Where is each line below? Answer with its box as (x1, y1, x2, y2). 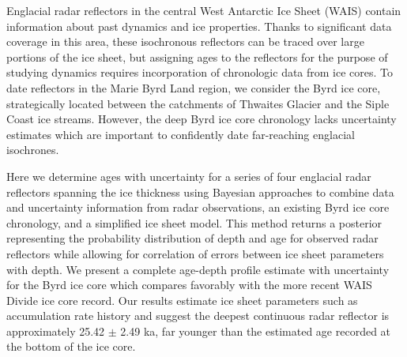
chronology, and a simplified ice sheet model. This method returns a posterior (6, 214, 383, 231)
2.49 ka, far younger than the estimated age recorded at (120, 322, 391, 339)
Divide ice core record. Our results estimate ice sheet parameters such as (6, 291, 358, 308)
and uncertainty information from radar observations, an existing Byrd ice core (6, 199, 390, 216)
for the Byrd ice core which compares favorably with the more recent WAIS (6, 276, 372, 293)
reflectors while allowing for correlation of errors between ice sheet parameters (6, 245, 384, 261)
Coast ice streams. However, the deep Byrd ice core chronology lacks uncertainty (6, 111, 397, 127)
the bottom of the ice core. (6, 338, 136, 355)
